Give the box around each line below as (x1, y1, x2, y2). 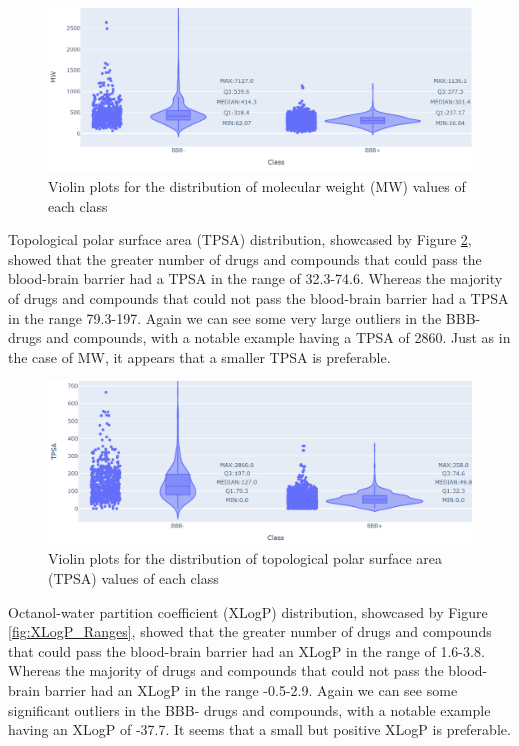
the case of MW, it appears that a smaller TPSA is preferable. (8, 346, 391, 367)
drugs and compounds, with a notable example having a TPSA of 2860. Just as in (8, 327, 511, 348)
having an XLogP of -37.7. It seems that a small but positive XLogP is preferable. (8, 719, 511, 740)
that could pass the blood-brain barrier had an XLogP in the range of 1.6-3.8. (8, 640, 485, 661)
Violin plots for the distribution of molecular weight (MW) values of (48, 175, 466, 196)
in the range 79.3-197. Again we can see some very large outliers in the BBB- (8, 307, 481, 328)
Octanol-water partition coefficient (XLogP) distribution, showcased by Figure (8, 601, 488, 622)
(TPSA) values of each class (48, 568, 219, 589)
